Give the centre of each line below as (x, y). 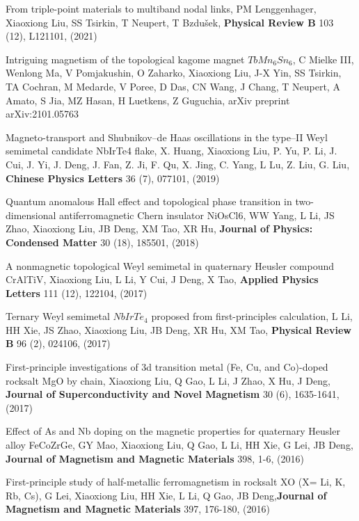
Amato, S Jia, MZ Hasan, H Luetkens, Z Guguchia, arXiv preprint (148, 100)
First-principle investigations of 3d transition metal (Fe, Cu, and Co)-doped (167, 367)
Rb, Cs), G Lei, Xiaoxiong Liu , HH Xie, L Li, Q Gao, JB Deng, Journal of (166, 495)
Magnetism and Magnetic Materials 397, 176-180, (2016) (138, 509)
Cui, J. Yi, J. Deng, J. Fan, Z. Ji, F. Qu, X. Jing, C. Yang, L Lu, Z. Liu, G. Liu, (178, 164)
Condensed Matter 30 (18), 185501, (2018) (102, 242)
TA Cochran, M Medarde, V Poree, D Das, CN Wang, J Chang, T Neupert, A (173, 86)
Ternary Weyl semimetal (58, 316)
